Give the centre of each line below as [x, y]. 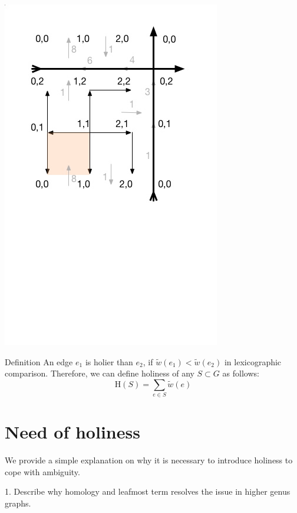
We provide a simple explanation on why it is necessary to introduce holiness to [149, 460]
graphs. [18, 503]
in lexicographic [253, 361]
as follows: [241, 373]
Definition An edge [39, 361]
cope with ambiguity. [42, 471]
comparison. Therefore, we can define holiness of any [100, 373]
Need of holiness [72, 432]
